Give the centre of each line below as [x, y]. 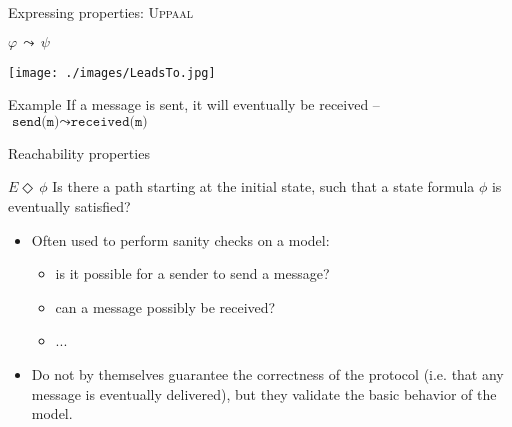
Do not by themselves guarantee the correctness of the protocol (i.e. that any [267, 374]
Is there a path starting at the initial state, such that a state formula [263, 186]
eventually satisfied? [69, 206]
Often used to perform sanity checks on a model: [180, 239]
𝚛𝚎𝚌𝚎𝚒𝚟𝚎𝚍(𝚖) [109, 121]
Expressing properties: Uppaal [101, 12]
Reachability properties [79, 152]
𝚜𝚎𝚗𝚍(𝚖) [35, 121]
